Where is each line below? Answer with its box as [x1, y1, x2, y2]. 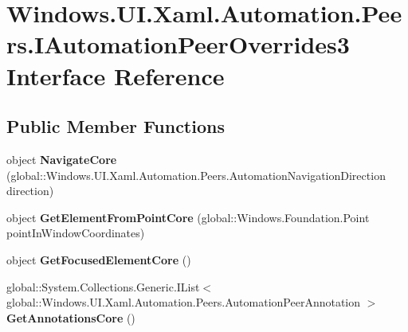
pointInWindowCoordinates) [6, 225, 145, 241]
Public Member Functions [6, 114, 225, 139]
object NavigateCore [6, 150, 117, 167]
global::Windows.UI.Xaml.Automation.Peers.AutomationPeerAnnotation [6, 294, 361, 311]
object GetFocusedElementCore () [6, 251, 191, 268]
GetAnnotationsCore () [6, 309, 135, 326]
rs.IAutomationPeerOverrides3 [6, 28, 350, 61]
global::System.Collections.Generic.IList [6, 278, 200, 295]
